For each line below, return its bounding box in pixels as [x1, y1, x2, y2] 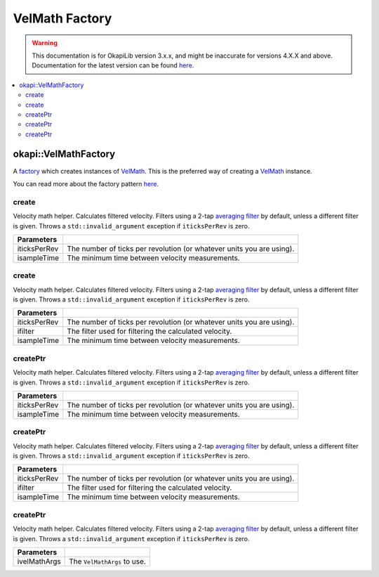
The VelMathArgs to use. [69, 557, 147, 566]
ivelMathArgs [17, 557, 61, 566]
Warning [32, 39, 58, 47]
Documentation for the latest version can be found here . [32, 61, 194, 70]
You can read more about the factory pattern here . [13, 179, 159, 188]
